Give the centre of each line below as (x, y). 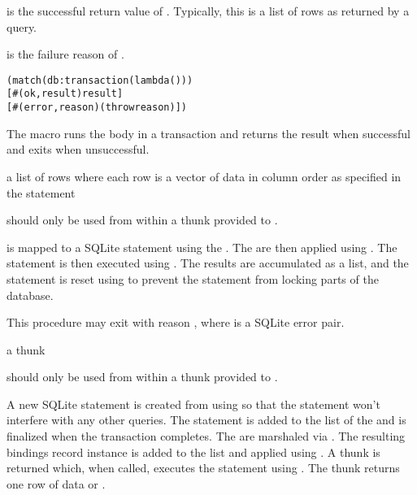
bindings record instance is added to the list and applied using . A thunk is (193, 452)
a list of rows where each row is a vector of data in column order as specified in (204, 176)
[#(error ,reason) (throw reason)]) (97, 108)
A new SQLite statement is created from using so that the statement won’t (193, 404)
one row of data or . (56, 483)
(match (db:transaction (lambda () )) (100, 80)
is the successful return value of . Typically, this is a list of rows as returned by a (208, 11)
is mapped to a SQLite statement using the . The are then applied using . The (202, 247)
